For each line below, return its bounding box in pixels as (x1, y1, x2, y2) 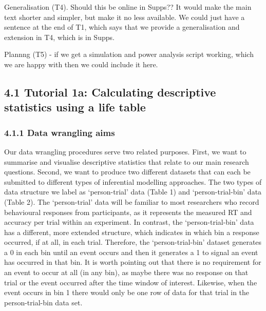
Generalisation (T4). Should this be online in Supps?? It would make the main (4, 2, 252, 12)
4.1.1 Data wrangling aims (4, 126, 115, 139)
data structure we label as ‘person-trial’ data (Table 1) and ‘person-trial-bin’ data (4, 186, 262, 197)
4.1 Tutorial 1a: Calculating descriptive (4, 84, 216, 100)
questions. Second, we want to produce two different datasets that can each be (4, 166, 251, 177)
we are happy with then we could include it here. (4, 59, 158, 69)
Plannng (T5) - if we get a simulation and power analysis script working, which (4, 49, 254, 60)
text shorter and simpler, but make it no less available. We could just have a (4, 11, 245, 22)
